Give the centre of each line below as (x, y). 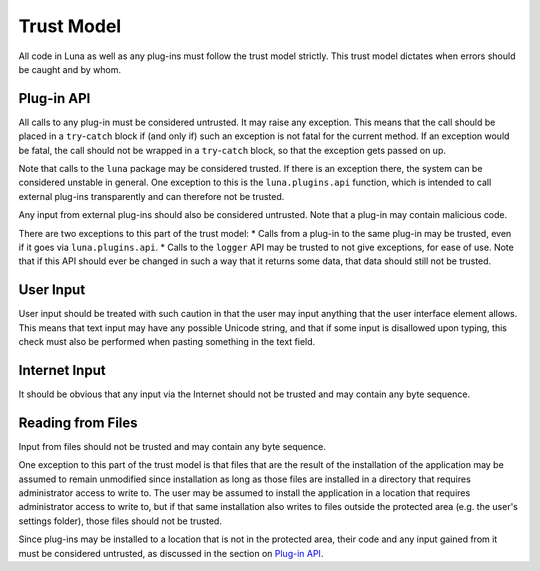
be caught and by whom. (70, 69)
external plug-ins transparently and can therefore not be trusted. (151, 196)
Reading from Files (78, 422)
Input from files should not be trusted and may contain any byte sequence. (172, 446)
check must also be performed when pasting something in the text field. (167, 342)
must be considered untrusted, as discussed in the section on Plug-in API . (171, 553)
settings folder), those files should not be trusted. (120, 521)
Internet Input (62, 370)
